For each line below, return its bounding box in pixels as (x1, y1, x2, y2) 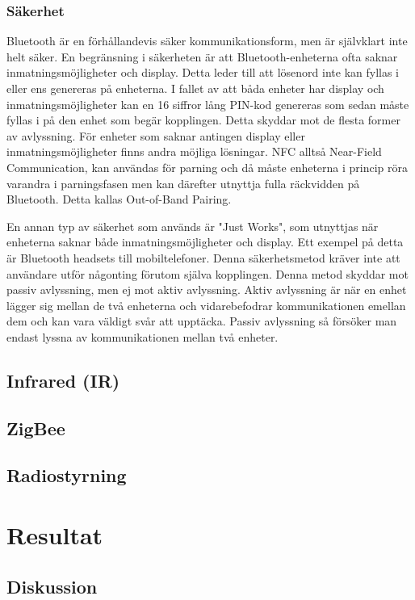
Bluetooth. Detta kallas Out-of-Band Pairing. (6, 191, 232, 208)
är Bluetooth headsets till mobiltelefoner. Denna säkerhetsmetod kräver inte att (6, 249, 400, 266)
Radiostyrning (6, 463, 127, 488)
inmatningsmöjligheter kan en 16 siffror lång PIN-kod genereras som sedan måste (6, 95, 409, 112)
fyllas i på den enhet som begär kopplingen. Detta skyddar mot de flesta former (6, 111, 400, 128)
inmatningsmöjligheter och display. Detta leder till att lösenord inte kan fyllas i (6, 64, 399, 81)
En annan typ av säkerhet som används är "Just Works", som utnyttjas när (6, 217, 379, 234)
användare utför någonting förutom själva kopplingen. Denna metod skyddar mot (6, 265, 409, 282)
